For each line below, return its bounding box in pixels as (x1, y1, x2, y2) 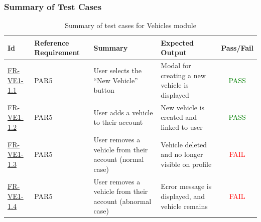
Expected (161, 37, 194, 48)
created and (161, 112, 197, 122)
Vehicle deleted (161, 139, 207, 149)
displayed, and (161, 190, 205, 201)
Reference (34, 37, 69, 48)
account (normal (93, 154, 144, 164)
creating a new (161, 70, 206, 80)
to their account (93, 117, 143, 127)
